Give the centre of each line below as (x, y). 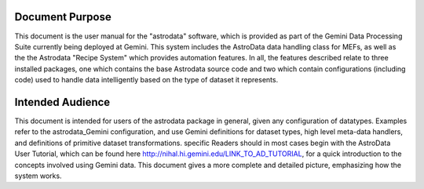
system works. (38, 176)
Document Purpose (63, 17)
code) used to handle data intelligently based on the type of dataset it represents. (146, 80)
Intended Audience (62, 102)
